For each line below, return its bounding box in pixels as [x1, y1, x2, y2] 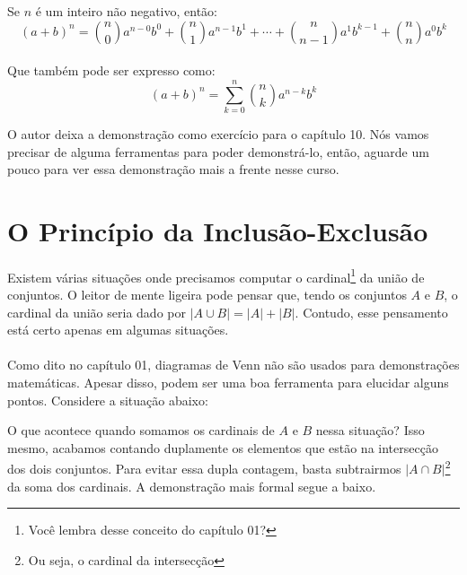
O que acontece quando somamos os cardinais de [7, 421, 275, 440]
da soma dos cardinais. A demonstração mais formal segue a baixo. [7, 476, 376, 495]
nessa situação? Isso [315, 421, 425, 440]
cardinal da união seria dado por [7, 302, 186, 321]
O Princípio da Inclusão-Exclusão [7, 212, 428, 248]
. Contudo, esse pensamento [295, 302, 448, 321]
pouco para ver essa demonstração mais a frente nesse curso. [7, 160, 339, 179]
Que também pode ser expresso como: [7, 61, 216, 80]
